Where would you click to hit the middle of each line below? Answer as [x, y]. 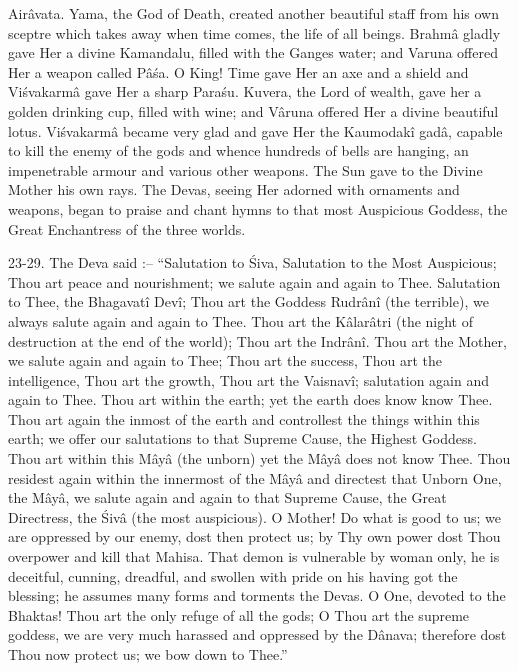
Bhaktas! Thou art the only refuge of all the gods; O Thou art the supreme [239, 614]
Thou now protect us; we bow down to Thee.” [148, 654]
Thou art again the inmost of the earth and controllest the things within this [244, 418]
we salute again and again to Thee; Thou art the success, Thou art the [225, 360]
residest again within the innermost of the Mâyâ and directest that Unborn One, [255, 477]
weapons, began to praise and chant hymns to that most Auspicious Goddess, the [258, 208]
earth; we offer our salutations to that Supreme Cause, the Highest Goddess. [242, 438]
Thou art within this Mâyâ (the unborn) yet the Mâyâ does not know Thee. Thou [259, 458]
